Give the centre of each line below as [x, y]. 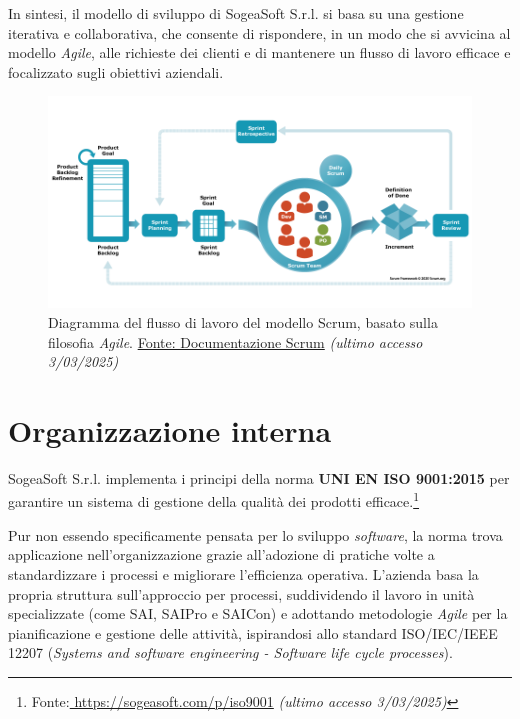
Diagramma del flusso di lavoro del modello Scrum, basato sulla [243, 321]
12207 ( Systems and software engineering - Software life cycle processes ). [230, 652]
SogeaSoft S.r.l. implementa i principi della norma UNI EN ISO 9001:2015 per [259, 477]
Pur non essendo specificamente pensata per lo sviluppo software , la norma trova [255, 534]
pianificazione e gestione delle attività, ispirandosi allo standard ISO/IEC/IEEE [253, 632]
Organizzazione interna [170, 429]
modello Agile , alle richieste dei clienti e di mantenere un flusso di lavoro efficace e [259, 52]
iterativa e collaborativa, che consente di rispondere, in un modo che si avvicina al [259, 32]
